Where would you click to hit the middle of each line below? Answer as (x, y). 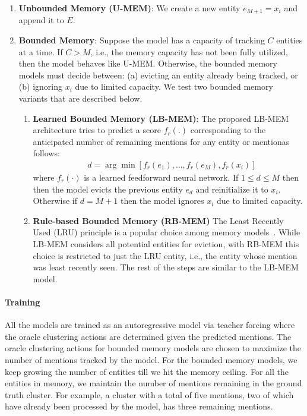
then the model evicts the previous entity (108, 189)
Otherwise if (55, 201)
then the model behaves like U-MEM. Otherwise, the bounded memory (148, 63)
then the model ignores (162, 201)
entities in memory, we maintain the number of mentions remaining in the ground (153, 383)
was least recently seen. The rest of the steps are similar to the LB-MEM (166, 267)
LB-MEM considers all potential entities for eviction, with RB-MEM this (166, 243)
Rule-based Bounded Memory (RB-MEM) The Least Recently (158, 220)
